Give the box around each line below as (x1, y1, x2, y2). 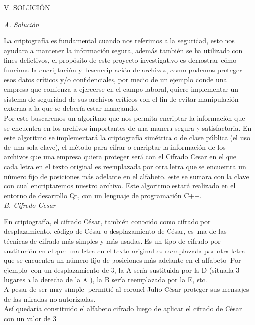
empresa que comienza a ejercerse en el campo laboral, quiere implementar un (4, 84, 239, 94)
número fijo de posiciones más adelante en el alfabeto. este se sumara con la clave (4, 171, 249, 181)
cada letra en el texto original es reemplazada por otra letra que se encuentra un (4, 161, 246, 171)
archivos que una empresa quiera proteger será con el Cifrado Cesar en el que (4, 151, 237, 162)
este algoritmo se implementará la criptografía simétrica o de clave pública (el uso (4, 132, 250, 143)
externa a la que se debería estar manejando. (4, 103, 139, 113)
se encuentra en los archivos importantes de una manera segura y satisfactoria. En (4, 122, 252, 133)
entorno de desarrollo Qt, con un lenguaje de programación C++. (4, 190, 202, 200)
